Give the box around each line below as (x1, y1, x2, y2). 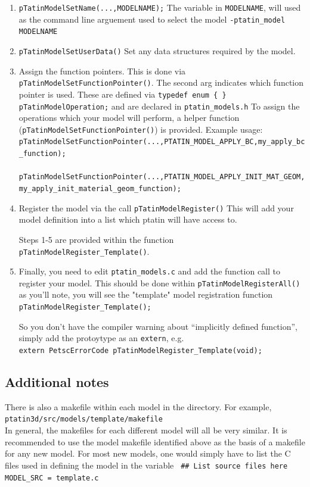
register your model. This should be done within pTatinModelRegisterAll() (18, 276, 300, 289)
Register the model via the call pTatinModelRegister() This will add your (18, 201, 294, 214)
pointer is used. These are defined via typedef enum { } (18, 88, 227, 100)
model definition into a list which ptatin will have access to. (18, 213, 237, 226)
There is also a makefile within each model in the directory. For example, (5, 400, 272, 413)
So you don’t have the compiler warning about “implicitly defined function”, (18, 320, 297, 332)
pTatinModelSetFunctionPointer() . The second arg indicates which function (18, 76, 304, 89)
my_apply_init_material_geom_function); (18, 185, 181, 193)
